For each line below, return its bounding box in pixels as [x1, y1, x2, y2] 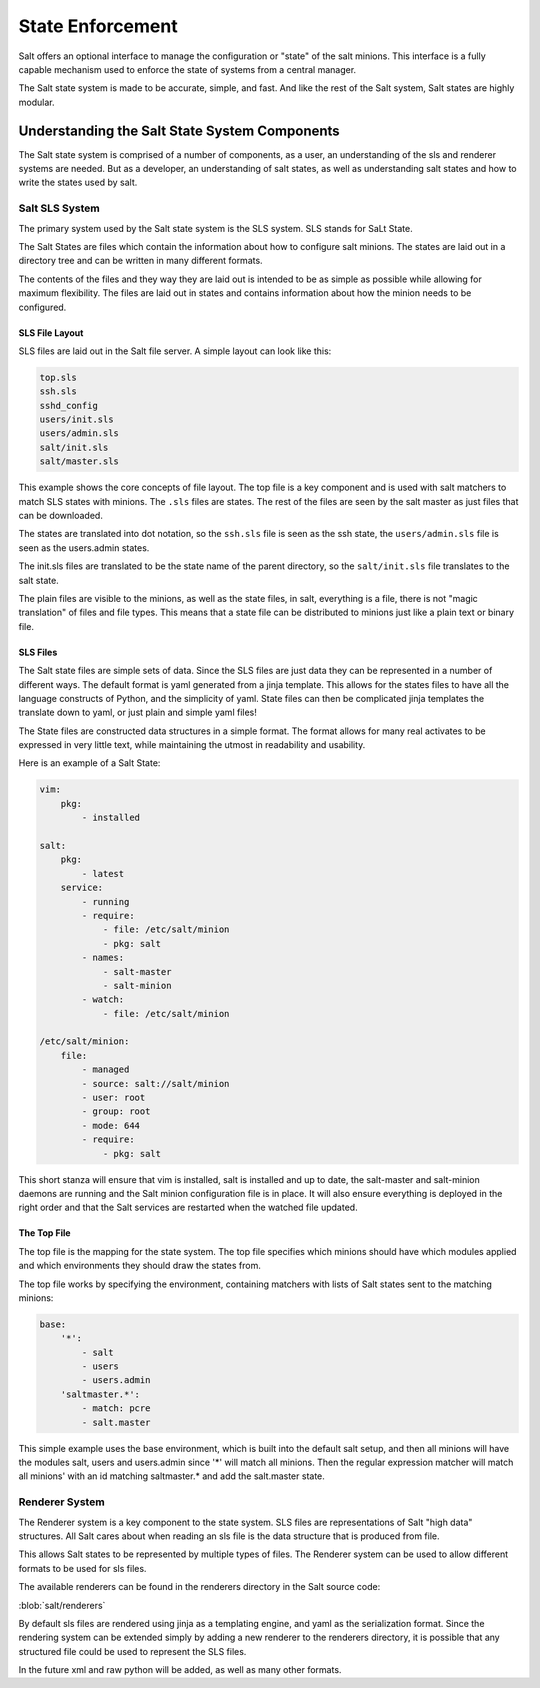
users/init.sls [39, 414, 114, 425]
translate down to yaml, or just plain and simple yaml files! [18, 706, 257, 719]
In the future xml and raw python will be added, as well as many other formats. [18, 1664, 342, 1676]
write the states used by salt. [18, 176, 138, 189]
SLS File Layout [18, 326, 84, 339]
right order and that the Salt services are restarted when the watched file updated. [18, 1201, 359, 1214]
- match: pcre [81, 1403, 151, 1414]
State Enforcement [18, 15, 179, 37]
